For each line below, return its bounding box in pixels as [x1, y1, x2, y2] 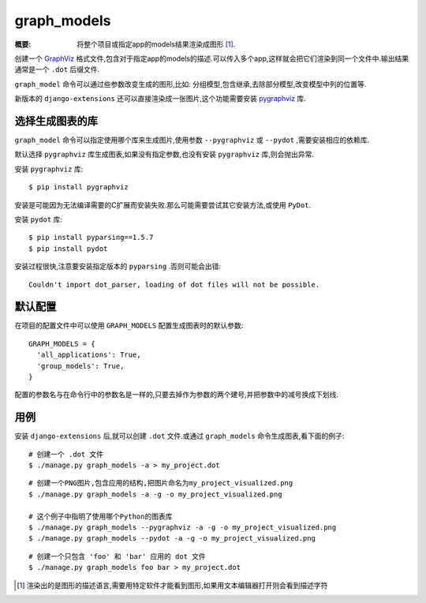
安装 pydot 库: [14, 214, 63, 224]
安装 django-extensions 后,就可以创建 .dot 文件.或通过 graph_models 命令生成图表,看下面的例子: [14, 431, 345, 441]
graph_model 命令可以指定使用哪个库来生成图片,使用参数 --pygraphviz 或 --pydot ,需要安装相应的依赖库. [14, 135, 370, 145]
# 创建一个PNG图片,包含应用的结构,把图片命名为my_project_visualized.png [28, 478, 293, 488]
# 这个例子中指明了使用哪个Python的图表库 [28, 511, 173, 521]
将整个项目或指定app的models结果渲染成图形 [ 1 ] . [77, 39, 236, 49]
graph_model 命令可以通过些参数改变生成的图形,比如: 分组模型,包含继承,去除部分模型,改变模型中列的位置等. [14, 79, 367, 88]
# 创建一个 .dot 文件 [28, 450, 104, 459]
